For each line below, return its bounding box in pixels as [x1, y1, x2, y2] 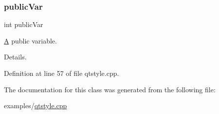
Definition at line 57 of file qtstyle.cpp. [4, 68, 119, 78]
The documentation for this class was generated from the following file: [4, 84, 216, 94]
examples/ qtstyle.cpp [4, 100, 67, 111]
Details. [4, 52, 27, 62]
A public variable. [4, 35, 57, 45]
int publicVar [4, 19, 43, 29]
